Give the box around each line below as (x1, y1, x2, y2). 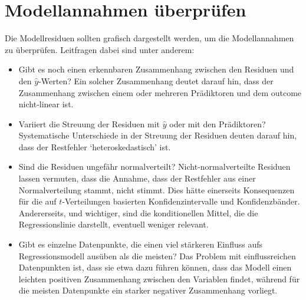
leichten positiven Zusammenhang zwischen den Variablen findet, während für (18, 272, 300, 285)
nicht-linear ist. (18, 98, 74, 110)
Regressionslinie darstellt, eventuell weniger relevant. (18, 218, 209, 230)
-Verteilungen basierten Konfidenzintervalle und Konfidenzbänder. (62, 195, 300, 207)
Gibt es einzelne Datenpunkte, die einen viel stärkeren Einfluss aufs (18, 238, 262, 250)
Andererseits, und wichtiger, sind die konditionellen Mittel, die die (18, 206, 258, 219)
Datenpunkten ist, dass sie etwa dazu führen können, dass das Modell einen (18, 261, 292, 273)
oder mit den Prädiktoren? (169, 117, 266, 130)
